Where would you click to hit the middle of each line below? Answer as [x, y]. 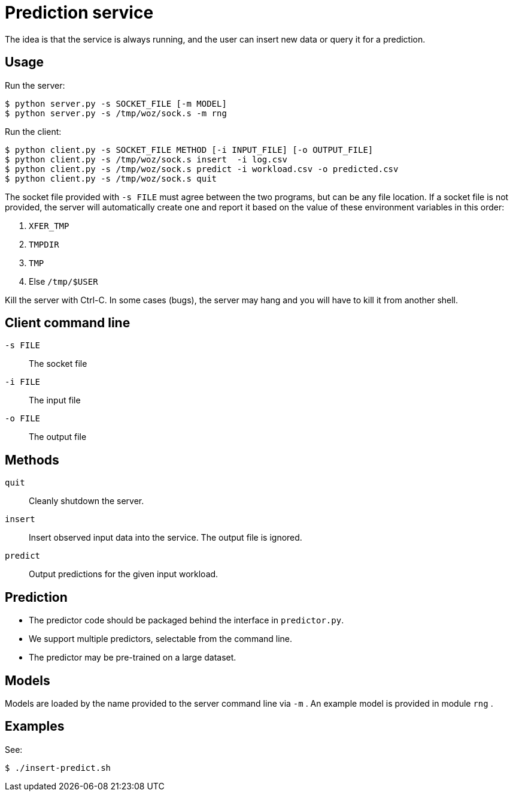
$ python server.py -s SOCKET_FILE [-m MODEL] [116, 103]
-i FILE [23, 382]
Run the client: [33, 131]
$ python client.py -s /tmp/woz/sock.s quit [111, 178]
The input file [55, 400]
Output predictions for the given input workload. [124, 574]
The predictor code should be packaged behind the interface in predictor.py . [186, 620]
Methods [32, 460]
